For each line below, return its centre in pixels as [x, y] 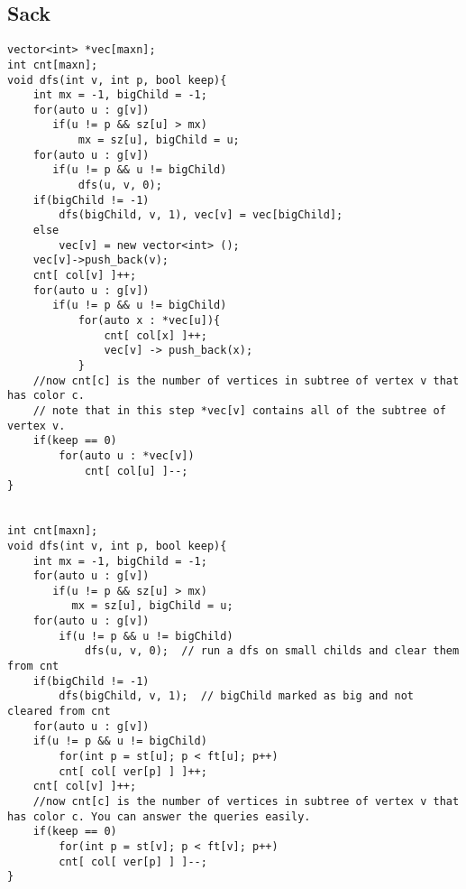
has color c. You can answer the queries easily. [159, 816]
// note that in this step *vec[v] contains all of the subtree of [239, 410]
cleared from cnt [59, 712]
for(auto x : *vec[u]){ [149, 321]
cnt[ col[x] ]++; [155, 335]
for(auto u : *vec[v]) [127, 455]
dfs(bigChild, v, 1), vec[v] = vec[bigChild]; [201, 215]
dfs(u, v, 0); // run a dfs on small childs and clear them [272, 651]
